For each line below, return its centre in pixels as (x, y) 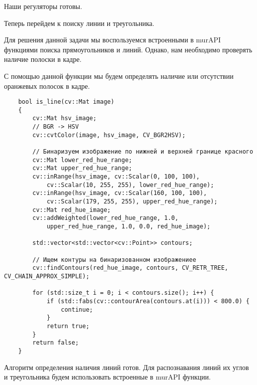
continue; (77, 309)
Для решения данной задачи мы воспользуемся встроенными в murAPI (112, 40)
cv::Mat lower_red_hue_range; (82, 160)
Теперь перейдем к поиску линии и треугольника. (79, 23)
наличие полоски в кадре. (43, 59)
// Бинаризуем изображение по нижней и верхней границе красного (143, 152)
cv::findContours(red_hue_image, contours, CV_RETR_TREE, (130, 268)
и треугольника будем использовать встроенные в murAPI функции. (107, 377)
